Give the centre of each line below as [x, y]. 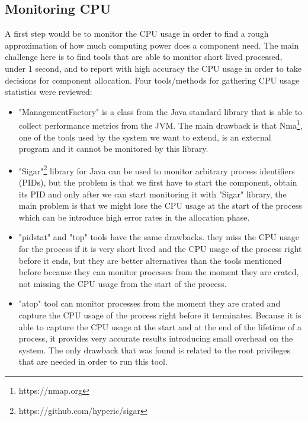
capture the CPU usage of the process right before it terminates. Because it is [160, 315]
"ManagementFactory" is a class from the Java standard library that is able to [161, 111]
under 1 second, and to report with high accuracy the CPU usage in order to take [153, 68]
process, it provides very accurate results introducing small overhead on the [156, 338]
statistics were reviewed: [49, 92]
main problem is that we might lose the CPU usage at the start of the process [160, 205]
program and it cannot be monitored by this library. [113, 149]
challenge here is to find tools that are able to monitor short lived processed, [144, 57]
